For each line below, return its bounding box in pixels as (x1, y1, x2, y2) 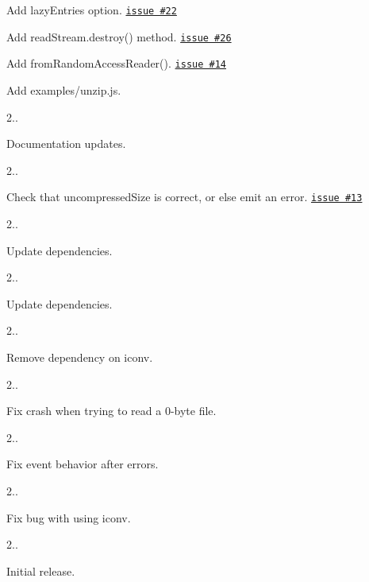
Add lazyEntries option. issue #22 (6, 2, 177, 17)
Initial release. (6, 562, 75, 579)
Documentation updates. (6, 135, 126, 152)
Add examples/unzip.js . (6, 81, 121, 98)
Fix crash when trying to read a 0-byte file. (6, 402, 217, 419)
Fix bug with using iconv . (6, 509, 131, 526)
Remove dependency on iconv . (6, 348, 153, 365)
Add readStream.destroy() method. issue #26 (6, 28, 232, 45)
